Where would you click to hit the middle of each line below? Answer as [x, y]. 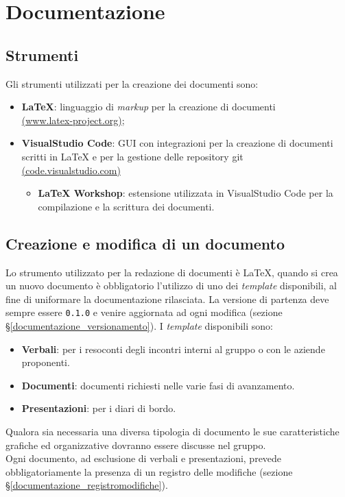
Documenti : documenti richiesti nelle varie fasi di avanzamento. [158, 385]
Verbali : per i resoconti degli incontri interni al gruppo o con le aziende [173, 349]
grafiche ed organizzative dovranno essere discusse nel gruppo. [136, 445]
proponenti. [46, 362]
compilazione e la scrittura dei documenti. [126, 206]
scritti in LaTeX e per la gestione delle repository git [132, 156]
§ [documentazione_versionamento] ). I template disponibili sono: [139, 325]
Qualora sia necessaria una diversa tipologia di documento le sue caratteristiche [172, 431]
